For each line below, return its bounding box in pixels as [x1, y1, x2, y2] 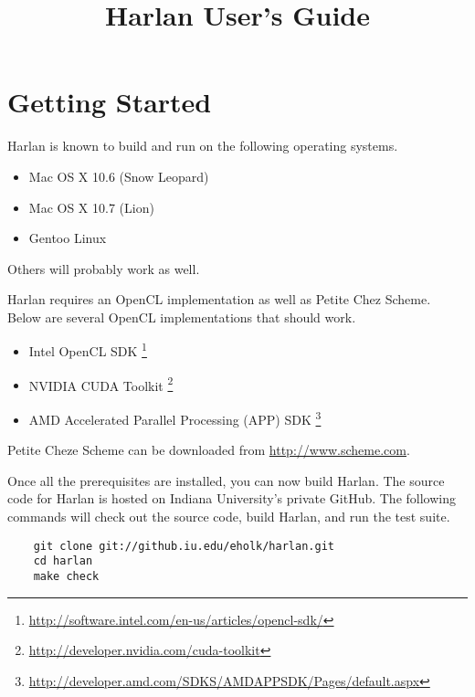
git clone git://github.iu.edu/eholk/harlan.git [33, 539, 334, 553]
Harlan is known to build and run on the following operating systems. [7, 136, 398, 155]
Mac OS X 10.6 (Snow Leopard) [28, 166, 209, 185]
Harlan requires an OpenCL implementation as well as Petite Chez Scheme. [7, 290, 431, 309]
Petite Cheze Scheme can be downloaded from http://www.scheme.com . [7, 440, 410, 459]
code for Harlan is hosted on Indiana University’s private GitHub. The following [7, 489, 456, 508]
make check [33, 569, 100, 583]
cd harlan [33, 554, 93, 568]
